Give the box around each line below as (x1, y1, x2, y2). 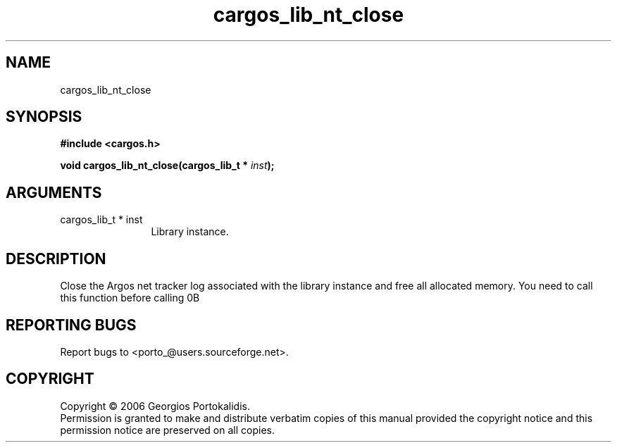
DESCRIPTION (6, 249, 106, 268)
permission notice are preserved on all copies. (60, 423, 275, 436)
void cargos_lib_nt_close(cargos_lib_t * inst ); (60, 159, 275, 172)
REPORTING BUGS (6, 316, 137, 334)
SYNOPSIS (6, 108, 82, 126)
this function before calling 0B (60, 292, 200, 304)
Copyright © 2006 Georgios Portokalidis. (60, 399, 250, 412)
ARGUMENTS (6, 183, 102, 201)
